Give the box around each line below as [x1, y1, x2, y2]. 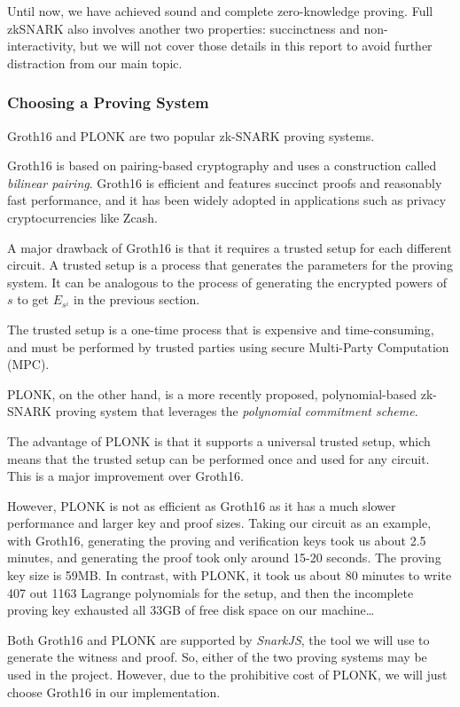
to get [17, 290, 50, 309]
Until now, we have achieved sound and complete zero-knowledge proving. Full [7, 2, 433, 20]
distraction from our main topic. [7, 53, 183, 72]
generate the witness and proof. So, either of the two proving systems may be [7, 648, 427, 666]
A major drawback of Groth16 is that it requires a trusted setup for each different [7, 238, 452, 256]
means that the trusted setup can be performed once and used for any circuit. [7, 449, 430, 467]
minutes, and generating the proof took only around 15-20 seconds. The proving [7, 548, 441, 567]
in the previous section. [74, 290, 200, 309]
